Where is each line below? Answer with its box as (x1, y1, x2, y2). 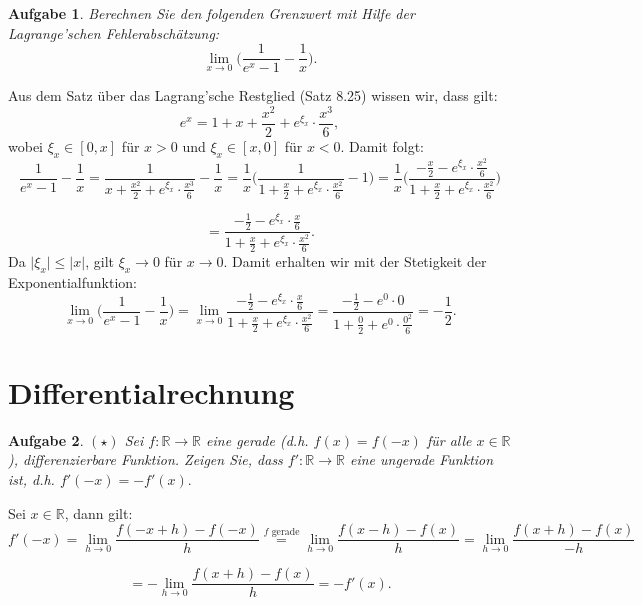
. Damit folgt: (340, 135, 424, 156)
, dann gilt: (64, 502, 133, 523)
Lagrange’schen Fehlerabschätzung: (8, 22, 220, 43)
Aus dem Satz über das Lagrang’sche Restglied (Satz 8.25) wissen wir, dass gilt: (8, 85, 498, 106)
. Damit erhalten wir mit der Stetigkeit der (223, 251, 487, 272)
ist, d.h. (8, 468, 55, 489)
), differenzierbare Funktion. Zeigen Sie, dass (8, 449, 283, 470)
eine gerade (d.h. (206, 429, 309, 450)
